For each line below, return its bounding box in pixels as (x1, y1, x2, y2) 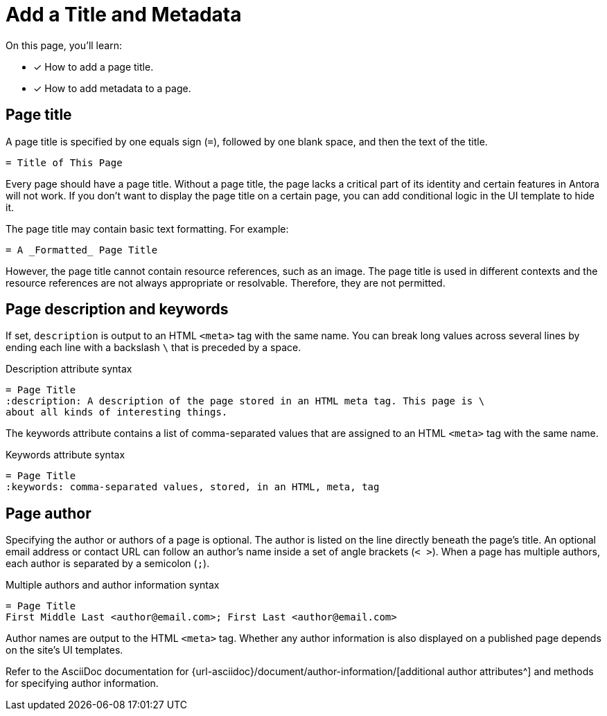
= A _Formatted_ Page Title (6, 244, 158, 256)
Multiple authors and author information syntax (6, 579, 220, 591)
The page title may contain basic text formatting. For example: (6, 222, 289, 235)
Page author (6, 504, 91, 522)
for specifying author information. (6, 677, 159, 690)
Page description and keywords (6, 301, 229, 319)
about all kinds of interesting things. (6, 406, 228, 418)
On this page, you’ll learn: (6, 39, 122, 51)
